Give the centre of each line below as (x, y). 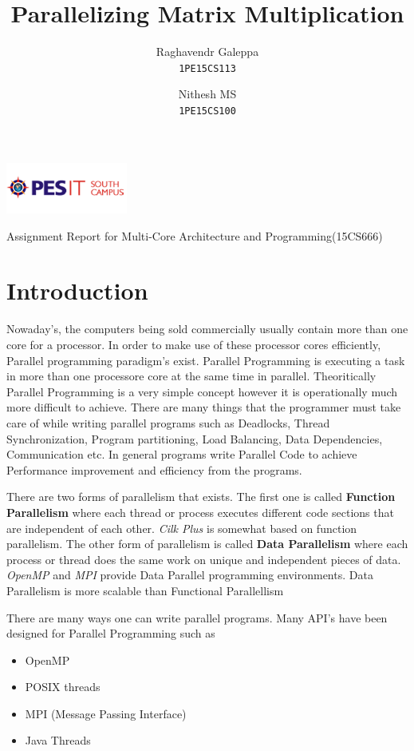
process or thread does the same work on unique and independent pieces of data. (204, 559)
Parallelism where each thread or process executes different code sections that (200, 512)
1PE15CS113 (207, 68)
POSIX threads (63, 687)
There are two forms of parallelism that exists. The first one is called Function (201, 497)
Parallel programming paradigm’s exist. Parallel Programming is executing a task (206, 360)
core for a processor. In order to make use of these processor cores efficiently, (194, 345)
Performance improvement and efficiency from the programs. (154, 469)
